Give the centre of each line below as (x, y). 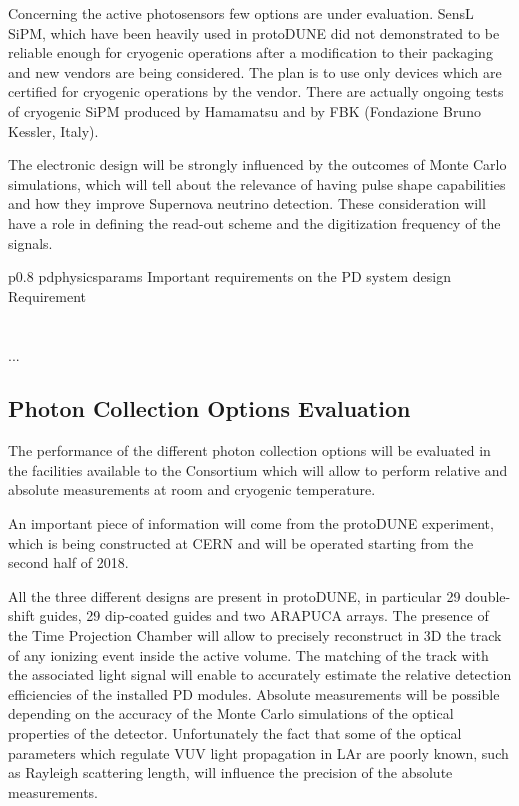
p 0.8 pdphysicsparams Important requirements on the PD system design (229, 276)
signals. (30, 242)
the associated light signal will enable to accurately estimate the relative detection (260, 674)
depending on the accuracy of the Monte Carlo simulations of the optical (231, 713)
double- (488, 595)
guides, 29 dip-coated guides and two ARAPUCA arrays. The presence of (264, 615)
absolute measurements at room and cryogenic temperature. (192, 489)
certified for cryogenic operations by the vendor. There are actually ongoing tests (256, 91)
